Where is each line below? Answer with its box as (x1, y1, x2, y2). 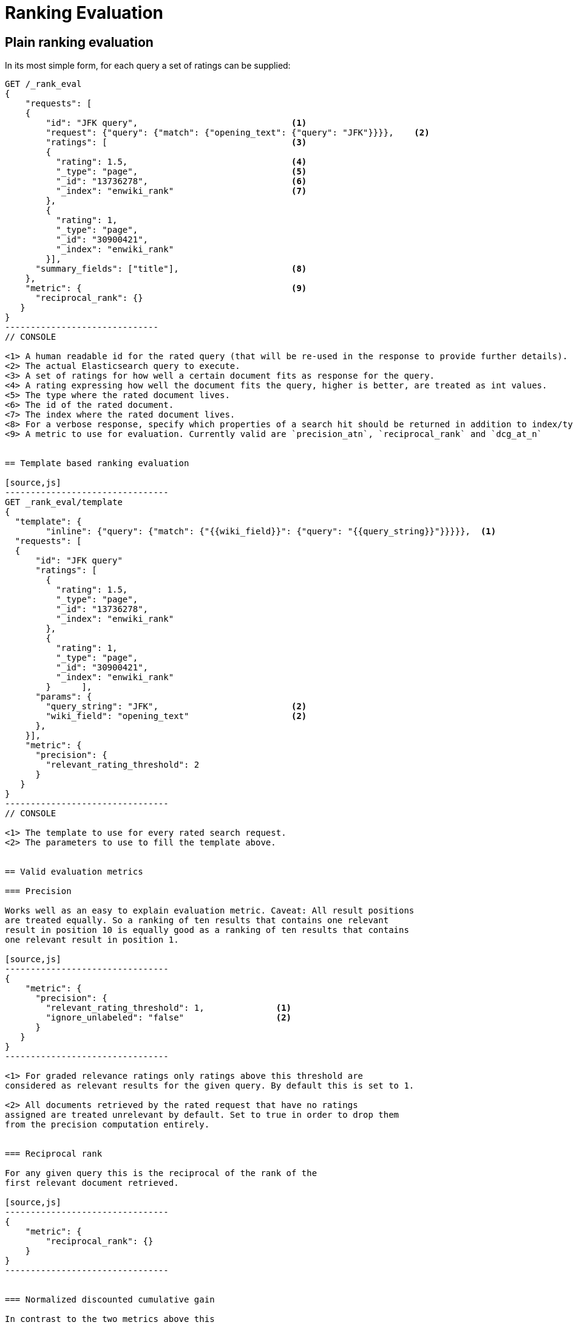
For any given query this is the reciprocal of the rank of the (5, 1168, 317, 1179)
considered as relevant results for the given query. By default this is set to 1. (5, 1081, 415, 1091)
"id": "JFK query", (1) (46, 118, 307, 128)
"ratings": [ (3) (46, 137, 307, 148)
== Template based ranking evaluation (5, 458, 189, 469)
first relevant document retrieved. (5, 1178, 179, 1188)
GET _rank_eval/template (5, 497, 123, 508)
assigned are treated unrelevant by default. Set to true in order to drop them (5, 1110, 399, 1120)
